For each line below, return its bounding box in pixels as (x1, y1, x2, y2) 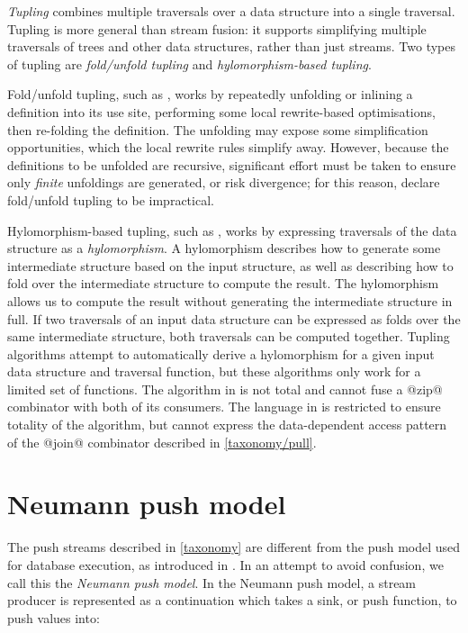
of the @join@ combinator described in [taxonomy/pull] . (7, 432, 317, 451)
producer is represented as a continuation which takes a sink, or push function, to (7, 591, 457, 610)
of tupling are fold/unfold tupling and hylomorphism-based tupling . (7, 54, 372, 73)
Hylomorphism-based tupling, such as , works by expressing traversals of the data (7, 221, 457, 240)
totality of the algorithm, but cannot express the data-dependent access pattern (7, 415, 447, 434)
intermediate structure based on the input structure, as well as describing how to (7, 256, 454, 275)
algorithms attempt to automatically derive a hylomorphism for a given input (7, 344, 435, 363)
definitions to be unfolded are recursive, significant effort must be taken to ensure (7, 155, 456, 174)
